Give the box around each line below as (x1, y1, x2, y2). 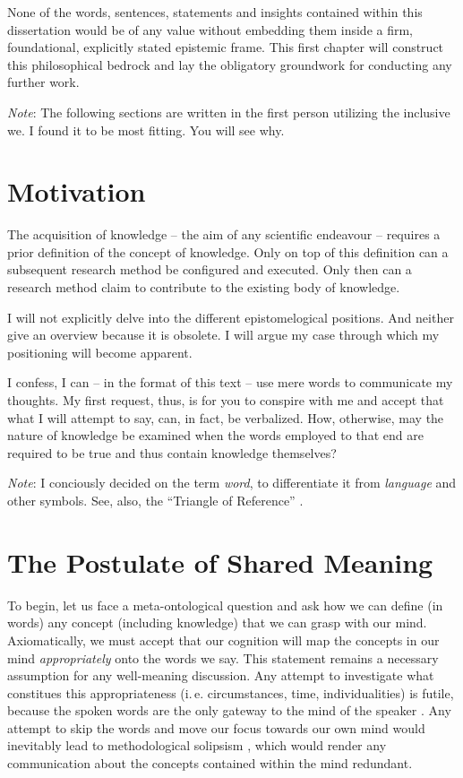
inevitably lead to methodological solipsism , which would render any (7, 736, 387, 755)
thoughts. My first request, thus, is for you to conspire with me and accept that (7, 391, 444, 410)
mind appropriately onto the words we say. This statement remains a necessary (7, 648, 439, 667)
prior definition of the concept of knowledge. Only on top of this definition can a (7, 242, 449, 261)
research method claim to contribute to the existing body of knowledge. (7, 278, 400, 297)
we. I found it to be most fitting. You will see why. (7, 120, 285, 139)
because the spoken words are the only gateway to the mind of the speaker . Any (7, 701, 451, 720)
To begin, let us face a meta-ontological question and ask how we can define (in (7, 595, 443, 614)
